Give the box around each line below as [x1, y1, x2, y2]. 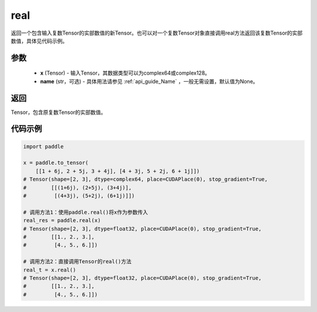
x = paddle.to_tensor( [23, 159, 89, 166]
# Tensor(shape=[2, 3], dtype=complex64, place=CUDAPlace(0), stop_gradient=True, [23, 176, 268, 183]
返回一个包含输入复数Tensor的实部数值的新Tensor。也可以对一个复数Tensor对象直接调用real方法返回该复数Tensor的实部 [11, 29, 303, 36]
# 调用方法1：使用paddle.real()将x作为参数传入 [23, 209, 148, 216]
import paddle [23, 143, 64, 150]
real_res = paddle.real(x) [23, 217, 101, 224]
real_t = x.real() [23, 266, 76, 273]
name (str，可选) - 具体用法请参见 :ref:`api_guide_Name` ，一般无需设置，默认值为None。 [40, 78, 258, 85]
